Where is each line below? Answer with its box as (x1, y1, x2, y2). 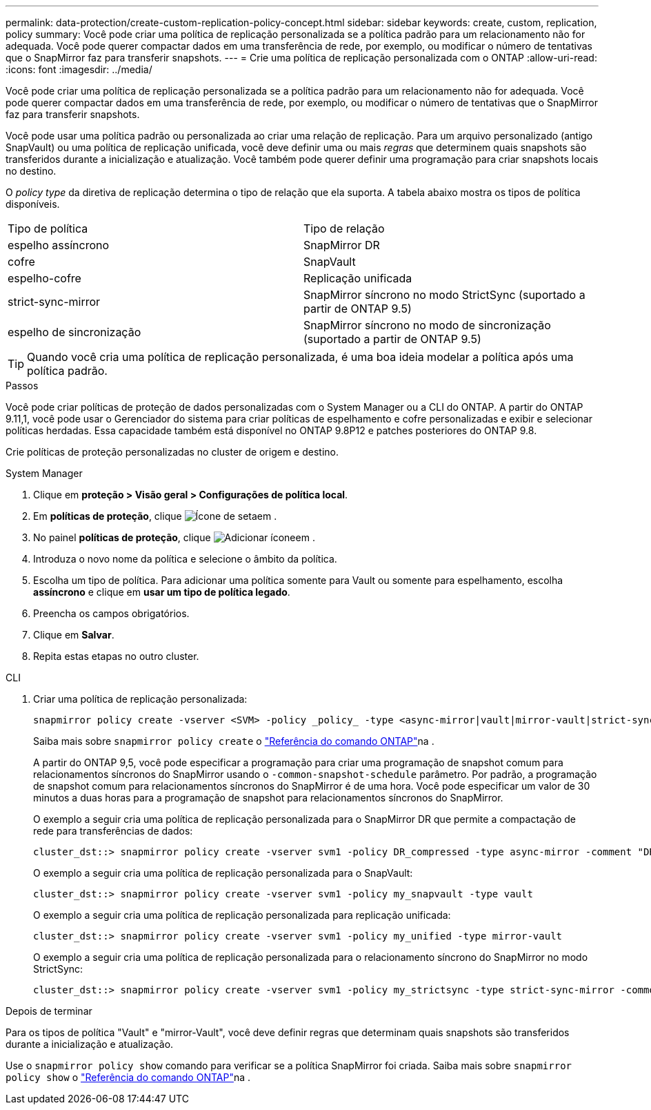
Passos (6, 380, 39, 391)
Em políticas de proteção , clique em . (33, 510, 277, 522)
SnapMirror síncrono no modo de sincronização (303, 318, 551, 332)
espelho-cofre (8, 271, 81, 285)
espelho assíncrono (8, 238, 110, 252)
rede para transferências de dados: (33, 825, 193, 837)
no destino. (6, 165, 57, 177)
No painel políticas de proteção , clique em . (33, 532, 315, 543)
